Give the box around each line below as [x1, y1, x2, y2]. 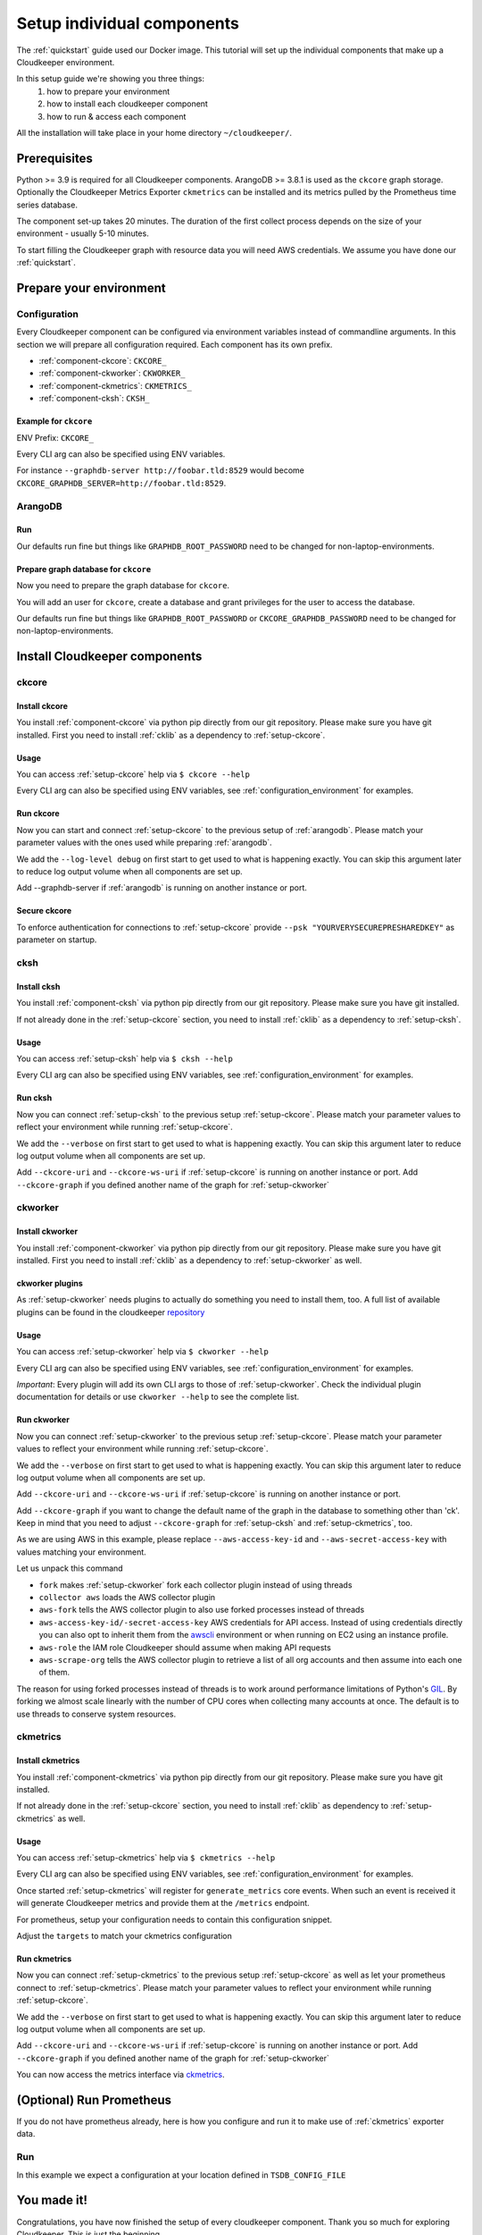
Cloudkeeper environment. [16, 56, 115, 67]
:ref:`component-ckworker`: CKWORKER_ [38, 367, 186, 379]
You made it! [16, 2193, 88, 2208]
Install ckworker [16, 1226, 79, 1237]
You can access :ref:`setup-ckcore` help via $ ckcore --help [16, 769, 250, 780]
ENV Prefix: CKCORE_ [16, 432, 94, 443]
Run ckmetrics [16, 1953, 72, 1964]
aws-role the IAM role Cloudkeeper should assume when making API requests [38, 1641, 332, 1653]
